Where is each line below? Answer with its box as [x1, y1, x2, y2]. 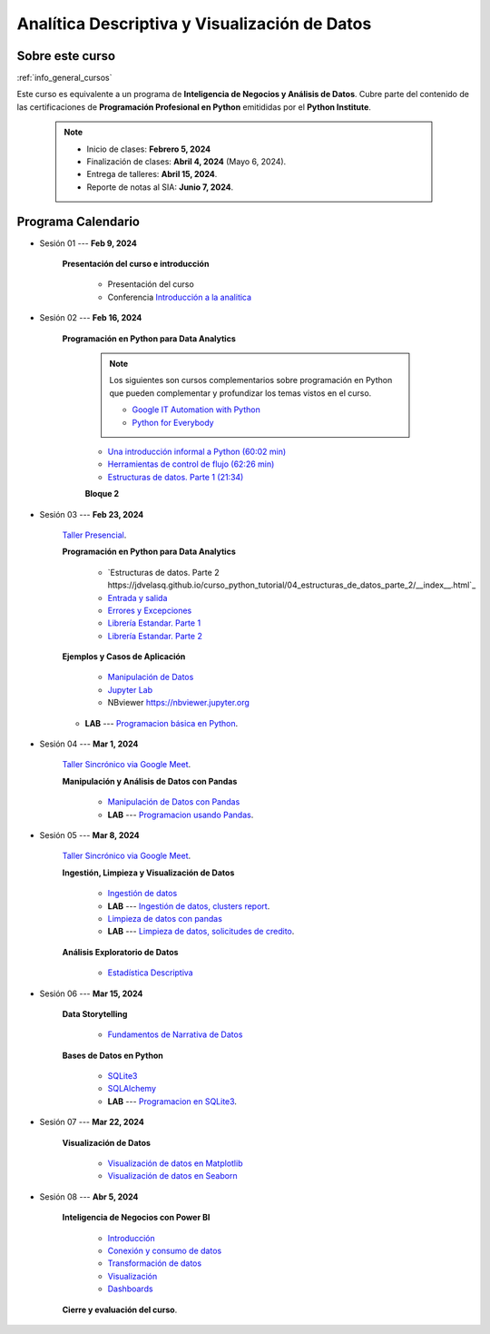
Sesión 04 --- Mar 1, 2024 [39, 738, 139, 749]
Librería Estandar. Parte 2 [107, 630, 203, 641]
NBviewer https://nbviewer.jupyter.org [107, 697, 250, 708]
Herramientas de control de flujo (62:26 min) [107, 459, 275, 469]
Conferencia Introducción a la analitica [107, 292, 252, 302]
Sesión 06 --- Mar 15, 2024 [39, 988, 143, 999]
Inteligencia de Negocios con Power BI [62, 1212, 211, 1223]
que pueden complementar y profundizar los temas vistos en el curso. [109, 387, 372, 399]
